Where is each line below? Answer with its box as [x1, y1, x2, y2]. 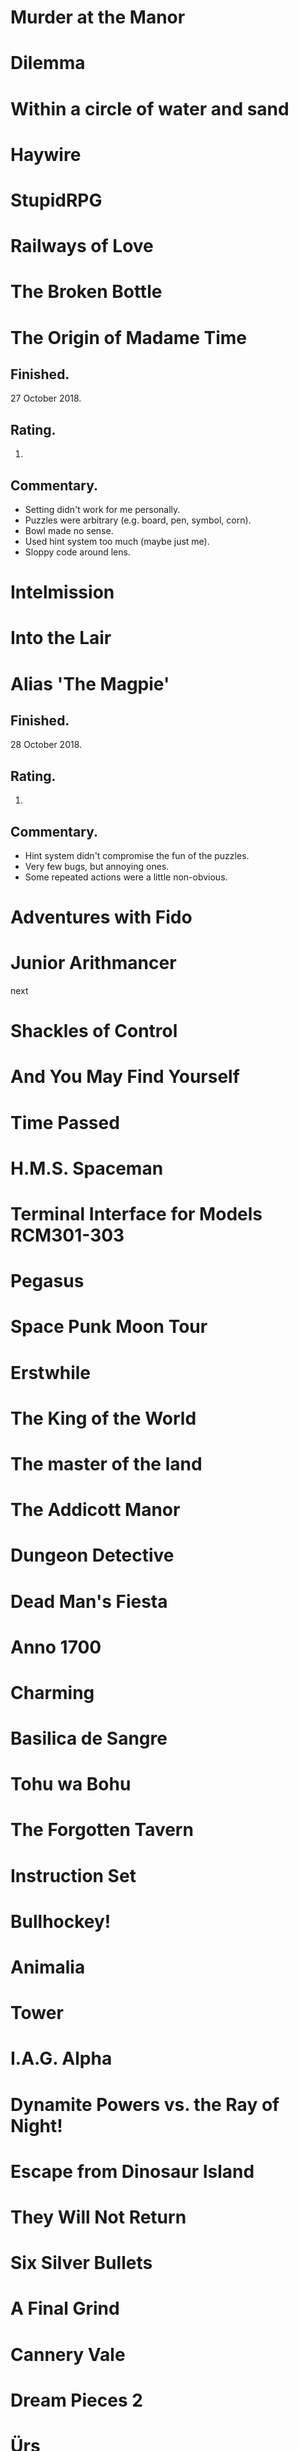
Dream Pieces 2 [10, 2389, 143, 2411]
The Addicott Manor [10, 1499, 181, 1521]
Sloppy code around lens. [24, 546, 131, 558]
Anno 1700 [10, 1636, 102, 1658]
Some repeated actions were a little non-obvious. [24, 871, 228, 883]
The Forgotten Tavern [10, 1819, 194, 1841]
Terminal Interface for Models [10, 1203, 263, 1225]
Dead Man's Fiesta [10, 1590, 168, 1613]
